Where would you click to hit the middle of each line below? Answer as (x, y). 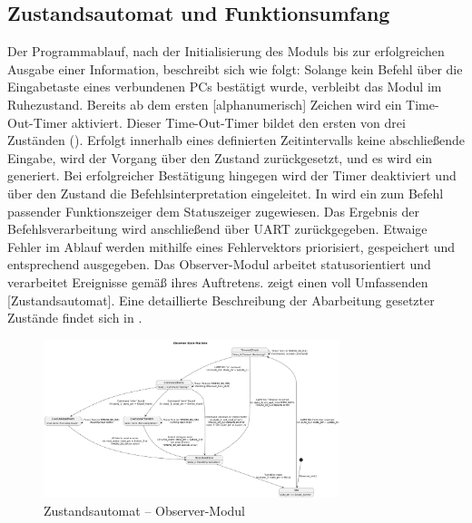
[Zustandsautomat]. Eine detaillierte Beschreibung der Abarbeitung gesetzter (221, 300)
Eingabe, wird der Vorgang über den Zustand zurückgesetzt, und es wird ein (220, 157)
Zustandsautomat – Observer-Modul (144, 510)
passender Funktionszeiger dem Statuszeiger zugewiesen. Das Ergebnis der (213, 211)
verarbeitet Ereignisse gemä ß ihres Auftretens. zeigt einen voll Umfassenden (218, 281)
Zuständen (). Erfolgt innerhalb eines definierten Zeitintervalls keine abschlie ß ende (236, 140)
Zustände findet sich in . (75, 318)
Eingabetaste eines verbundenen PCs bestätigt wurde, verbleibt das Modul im (225, 87)
